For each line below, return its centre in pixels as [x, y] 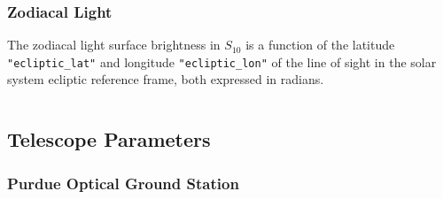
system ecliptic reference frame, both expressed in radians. [166, 79]
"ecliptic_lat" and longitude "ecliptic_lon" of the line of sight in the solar [222, 61]
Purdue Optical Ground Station [123, 183]
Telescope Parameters [109, 139]
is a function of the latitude [320, 45]
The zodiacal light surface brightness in [114, 45]
